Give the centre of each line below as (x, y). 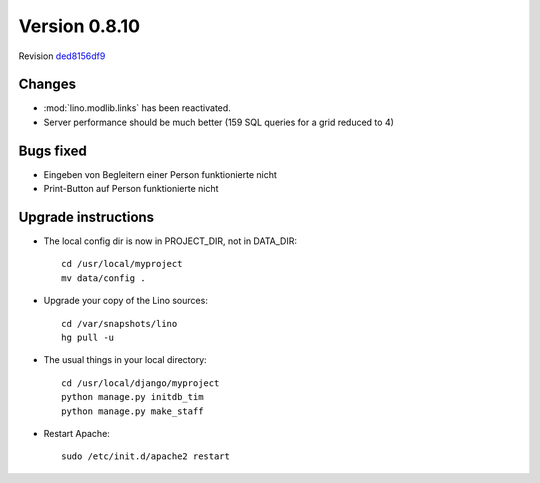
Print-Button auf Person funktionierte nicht (131, 189)
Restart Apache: (76, 433)
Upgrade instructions (86, 216)
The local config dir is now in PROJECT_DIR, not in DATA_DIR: (170, 241)
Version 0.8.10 (79, 26)
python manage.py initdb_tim (132, 397)
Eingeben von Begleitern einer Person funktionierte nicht (160, 174)
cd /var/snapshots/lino (119, 323)
